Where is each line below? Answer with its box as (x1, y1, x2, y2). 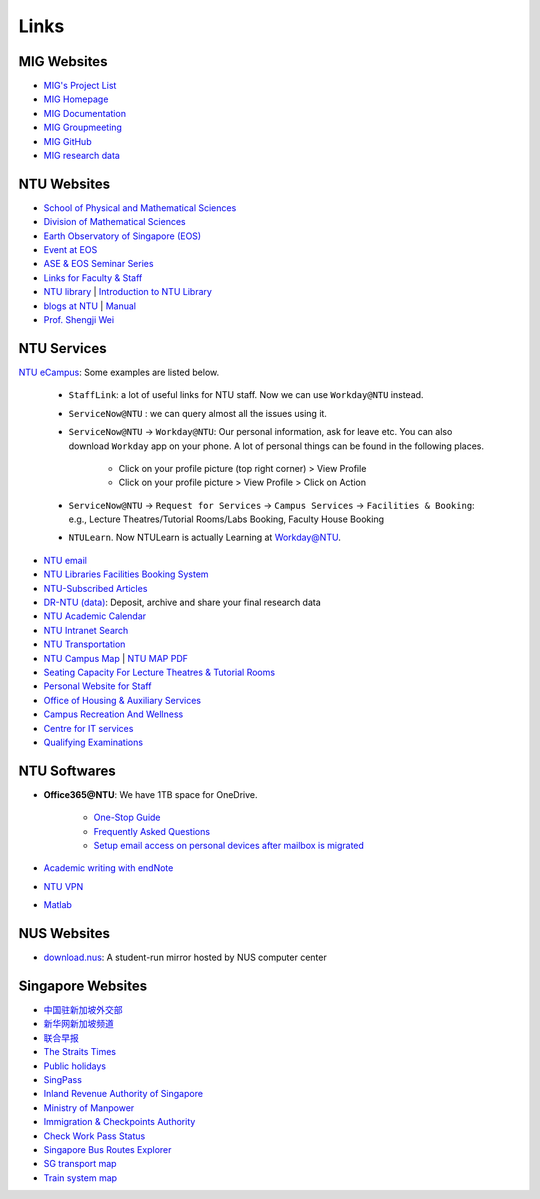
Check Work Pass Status (43, 1130, 146, 1142)
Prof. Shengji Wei (43, 314, 115, 326)
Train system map (43, 1171, 118, 1184)
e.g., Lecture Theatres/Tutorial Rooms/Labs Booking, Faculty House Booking (68, 513, 385, 525)
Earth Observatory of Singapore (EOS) (43, 230, 202, 242)
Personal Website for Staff (43, 680, 152, 692)
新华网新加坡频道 (43, 1018, 114, 1030)
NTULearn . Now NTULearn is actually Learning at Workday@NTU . (68, 531, 342, 544)
